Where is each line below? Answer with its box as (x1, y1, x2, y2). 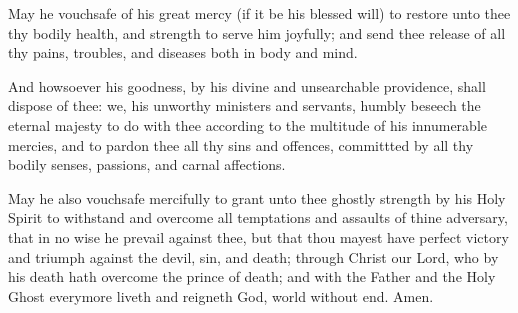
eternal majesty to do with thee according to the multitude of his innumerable (8, 114, 487, 135)
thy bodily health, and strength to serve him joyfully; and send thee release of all (8, 22, 506, 43)
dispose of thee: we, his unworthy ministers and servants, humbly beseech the (8, 95, 481, 116)
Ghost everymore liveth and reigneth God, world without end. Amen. (8, 285, 434, 306)
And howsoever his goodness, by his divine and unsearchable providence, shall (8, 75, 486, 96)
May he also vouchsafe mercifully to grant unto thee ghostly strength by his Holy (8, 187, 506, 208)
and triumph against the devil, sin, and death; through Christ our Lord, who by (8, 246, 499, 267)
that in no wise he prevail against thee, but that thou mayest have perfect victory (8, 226, 509, 247)
